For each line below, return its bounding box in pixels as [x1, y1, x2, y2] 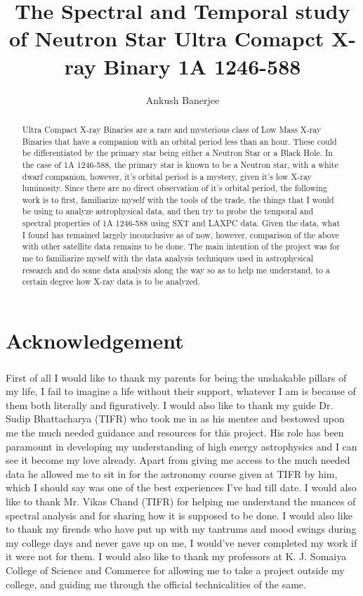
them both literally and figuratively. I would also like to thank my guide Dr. [6, 397, 334, 412]
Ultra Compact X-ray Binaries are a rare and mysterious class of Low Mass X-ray [22, 123, 322, 135]
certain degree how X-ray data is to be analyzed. [22, 276, 200, 287]
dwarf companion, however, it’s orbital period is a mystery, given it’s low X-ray [22, 170, 312, 182]
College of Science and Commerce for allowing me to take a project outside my [6, 562, 345, 577]
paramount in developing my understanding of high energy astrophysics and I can [6, 439, 357, 453]
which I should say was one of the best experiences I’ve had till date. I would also [6, 480, 357, 495]
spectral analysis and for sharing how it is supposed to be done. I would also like [6, 507, 352, 522]
